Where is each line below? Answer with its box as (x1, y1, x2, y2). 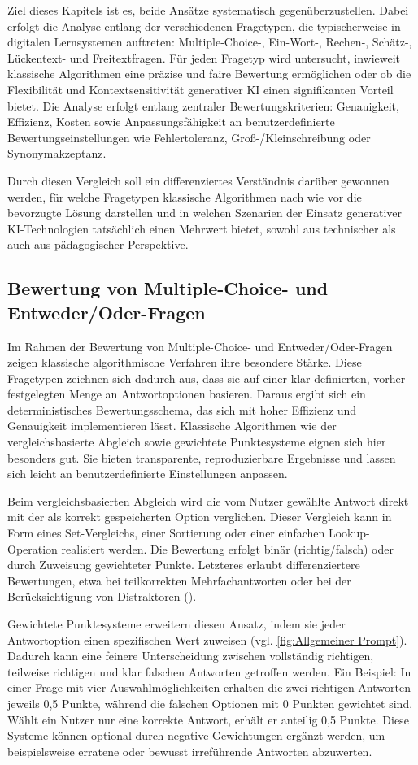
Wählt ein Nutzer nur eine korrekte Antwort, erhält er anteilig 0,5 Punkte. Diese (7, 711, 409, 728)
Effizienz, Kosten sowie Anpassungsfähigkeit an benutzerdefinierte (7, 113, 335, 130)
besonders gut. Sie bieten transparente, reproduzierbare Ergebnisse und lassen (7, 449, 396, 466)
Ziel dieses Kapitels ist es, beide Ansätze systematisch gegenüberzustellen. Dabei (7, 2, 409, 18)
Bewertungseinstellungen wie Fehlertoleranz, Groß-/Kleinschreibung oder (7, 128, 371, 146)
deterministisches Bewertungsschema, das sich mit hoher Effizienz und (7, 401, 357, 418)
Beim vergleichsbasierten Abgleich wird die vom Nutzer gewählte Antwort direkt (7, 492, 409, 509)
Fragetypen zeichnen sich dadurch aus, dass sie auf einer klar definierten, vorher (7, 369, 406, 386)
